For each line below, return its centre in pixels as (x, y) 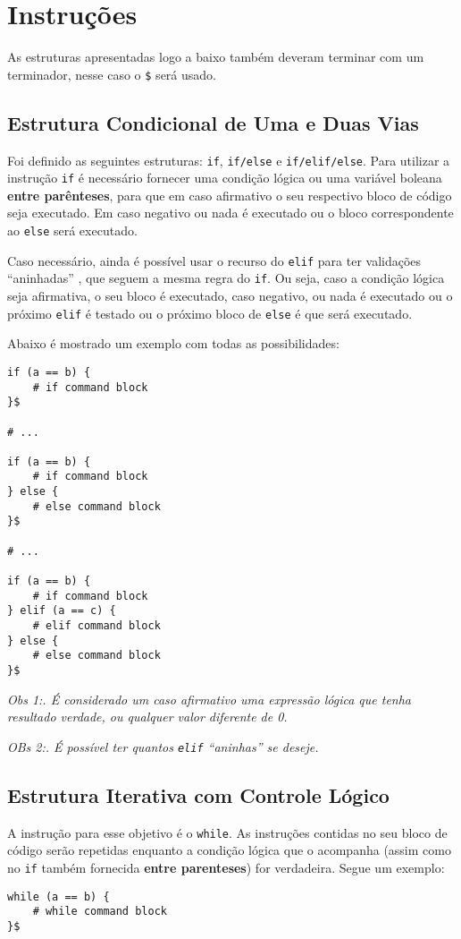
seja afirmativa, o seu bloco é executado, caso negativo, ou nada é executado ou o (230, 296)
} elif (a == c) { (62, 611)
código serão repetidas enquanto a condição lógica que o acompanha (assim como (229, 850)
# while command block (100, 912)
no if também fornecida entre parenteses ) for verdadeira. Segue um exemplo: (226, 867)
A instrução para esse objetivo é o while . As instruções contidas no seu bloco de (227, 832)
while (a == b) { (59, 896)
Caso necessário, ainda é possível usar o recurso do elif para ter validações (214, 260)
